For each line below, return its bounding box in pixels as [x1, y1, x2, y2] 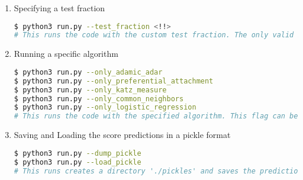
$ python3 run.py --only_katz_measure [14, 85, 167, 94]
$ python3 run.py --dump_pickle [14, 149, 141, 157]
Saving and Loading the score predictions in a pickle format [14, 128, 231, 141]
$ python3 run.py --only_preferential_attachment [14, 76, 214, 85]
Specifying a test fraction [14, 2, 105, 14]
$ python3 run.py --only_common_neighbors [14, 94, 184, 103]
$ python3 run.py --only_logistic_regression [14, 103, 196, 112]
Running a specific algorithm [14, 47, 118, 60]
